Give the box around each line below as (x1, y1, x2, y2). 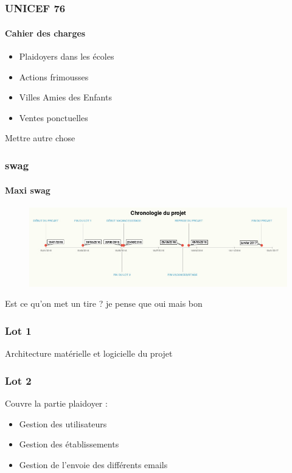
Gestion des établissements (19, 438, 119, 450)
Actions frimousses (19, 70, 89, 83)
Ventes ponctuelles (19, 111, 88, 124)
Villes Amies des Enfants (19, 91, 112, 103)
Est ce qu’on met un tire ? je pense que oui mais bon (5, 297, 203, 310)
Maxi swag (5, 183, 50, 196)
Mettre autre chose (5, 131, 75, 144)
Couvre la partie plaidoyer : (5, 397, 108, 410)
